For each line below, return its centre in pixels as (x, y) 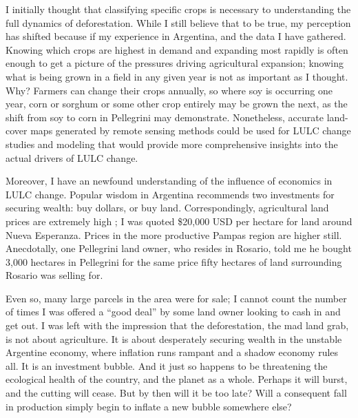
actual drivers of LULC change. (72, 157)
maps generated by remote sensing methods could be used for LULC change (191, 130)
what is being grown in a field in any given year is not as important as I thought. (177, 76)
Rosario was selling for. (54, 275)
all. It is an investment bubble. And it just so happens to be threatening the (167, 365)
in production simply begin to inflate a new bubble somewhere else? (149, 406)
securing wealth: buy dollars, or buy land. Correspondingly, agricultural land (167, 208)
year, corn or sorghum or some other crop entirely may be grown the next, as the (177, 104)
